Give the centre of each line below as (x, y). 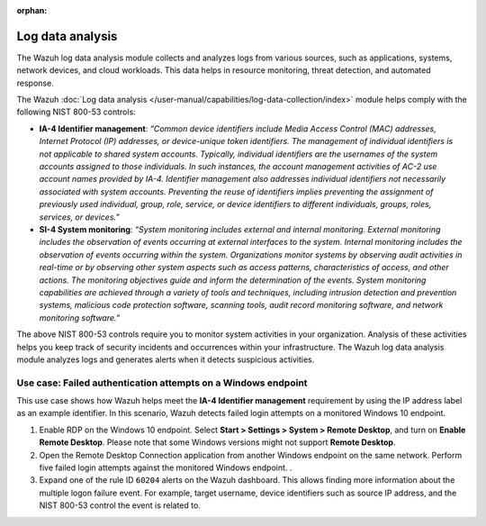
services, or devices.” (80, 217)
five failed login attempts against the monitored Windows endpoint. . (166, 467)
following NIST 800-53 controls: (76, 112)
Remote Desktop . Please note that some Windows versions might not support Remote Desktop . (217, 442)
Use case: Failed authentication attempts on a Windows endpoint (162, 383)
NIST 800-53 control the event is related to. (120, 505)
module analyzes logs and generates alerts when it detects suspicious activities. (166, 359)
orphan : (32, 10)
